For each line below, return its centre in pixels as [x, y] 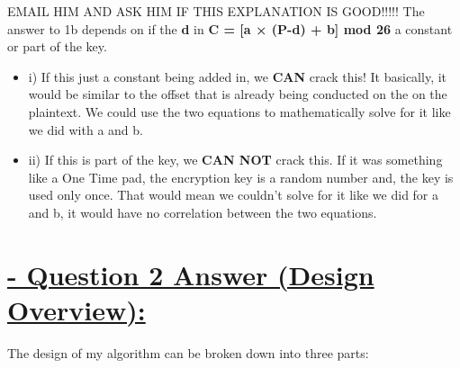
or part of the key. [57, 46]
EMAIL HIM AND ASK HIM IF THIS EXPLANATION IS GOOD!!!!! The [216, 11]
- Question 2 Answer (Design [191, 274]
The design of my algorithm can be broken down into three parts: [188, 352]
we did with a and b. [86, 129]
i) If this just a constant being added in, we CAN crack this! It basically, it [238, 76]
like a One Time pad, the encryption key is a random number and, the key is [241, 177]
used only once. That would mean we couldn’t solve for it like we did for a [234, 195]
